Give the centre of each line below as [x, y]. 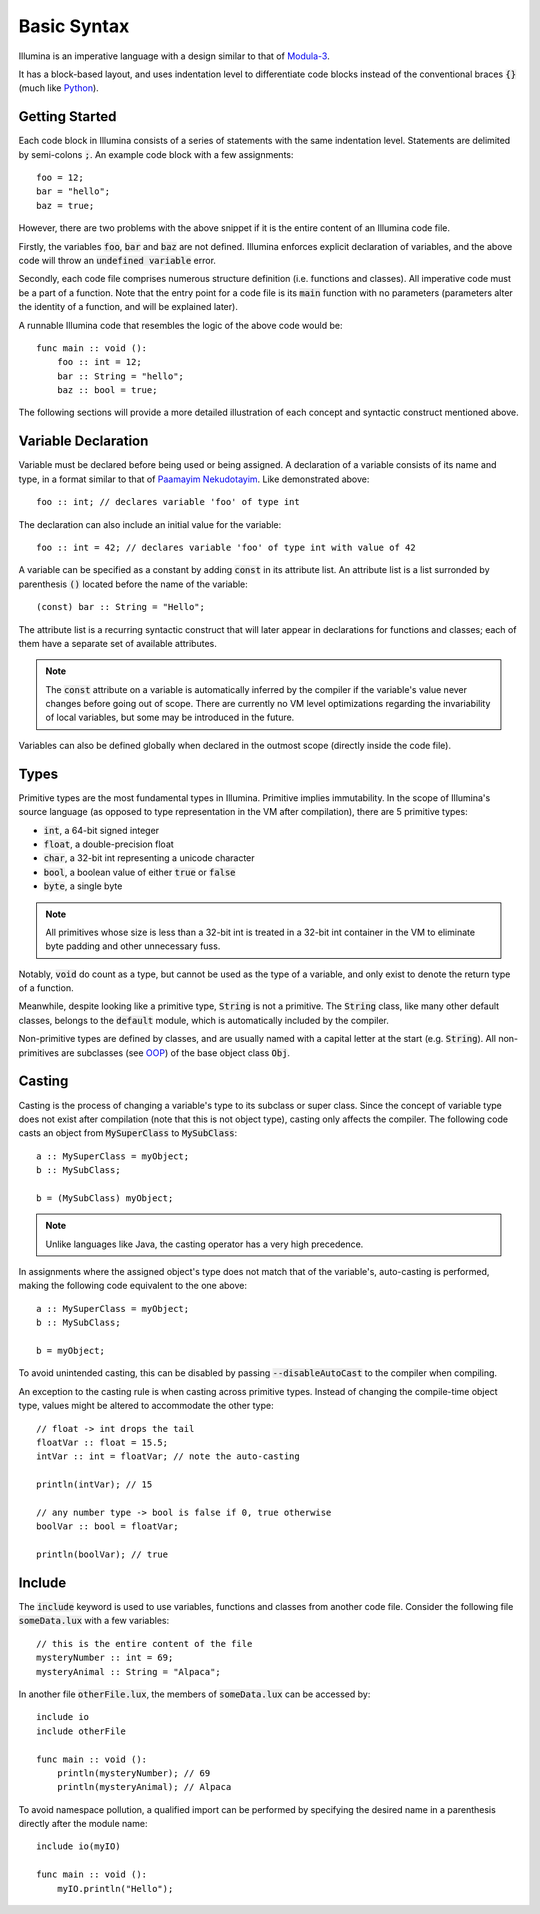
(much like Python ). [58, 88]
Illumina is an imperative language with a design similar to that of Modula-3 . [174, 56]
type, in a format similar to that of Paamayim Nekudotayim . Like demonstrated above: [194, 479]
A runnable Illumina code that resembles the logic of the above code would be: [180, 325]
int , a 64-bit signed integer [101, 830]
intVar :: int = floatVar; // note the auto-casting [168, 1456]
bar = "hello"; [73, 191]
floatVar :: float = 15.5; [102, 1442]
